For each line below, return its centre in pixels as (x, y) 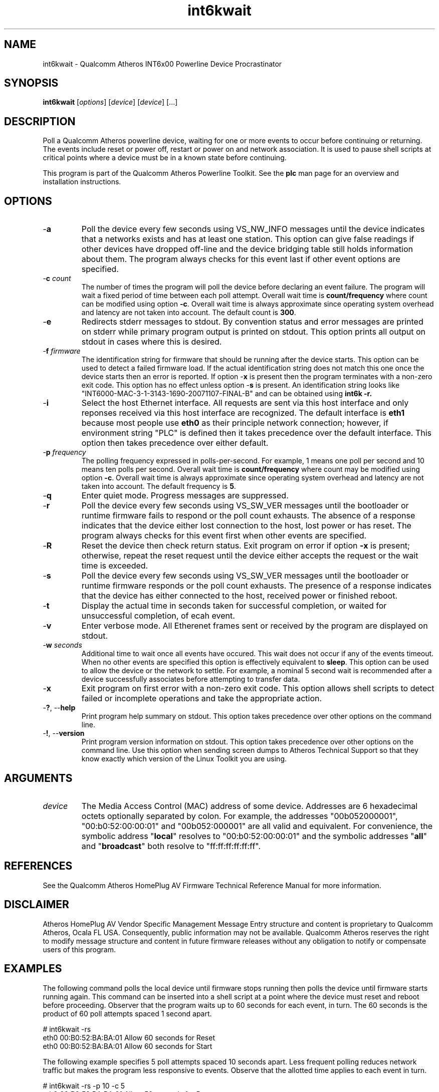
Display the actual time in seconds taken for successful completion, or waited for (234, 606)
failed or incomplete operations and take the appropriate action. (202, 699)
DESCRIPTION (40, 121)
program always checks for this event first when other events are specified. (224, 536)
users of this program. (79, 949)
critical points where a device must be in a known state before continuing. (165, 158)
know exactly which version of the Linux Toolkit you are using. (184, 759)
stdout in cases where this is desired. (152, 342)
